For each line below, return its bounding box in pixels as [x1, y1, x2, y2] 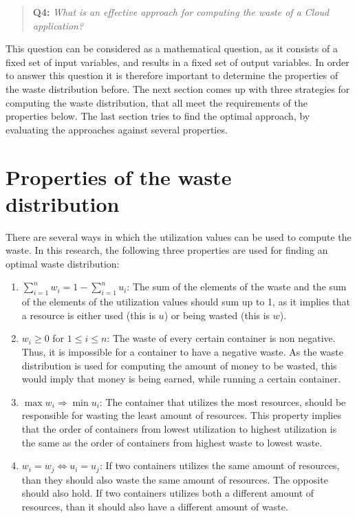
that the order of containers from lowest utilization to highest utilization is [21, 421, 337, 435]
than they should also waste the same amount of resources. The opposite [21, 472, 328, 486]
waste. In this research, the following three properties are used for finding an [6, 243, 328, 257]
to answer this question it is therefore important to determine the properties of [6, 68, 338, 83]
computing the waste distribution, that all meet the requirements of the [6, 95, 308, 109]
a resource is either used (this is [21, 307, 155, 322]
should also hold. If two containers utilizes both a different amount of [21, 486, 314, 500]
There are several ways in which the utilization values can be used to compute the [6, 229, 351, 244]
